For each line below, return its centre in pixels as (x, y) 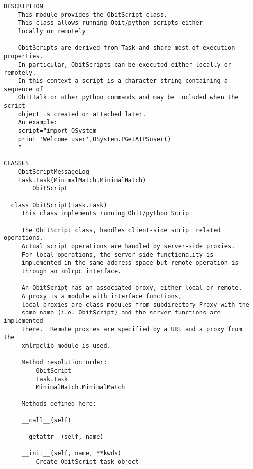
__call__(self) (47, 420)
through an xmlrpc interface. (71, 271)
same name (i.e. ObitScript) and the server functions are (121, 313)
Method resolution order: (64, 362)
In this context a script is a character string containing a (123, 81)
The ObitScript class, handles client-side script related (121, 230)
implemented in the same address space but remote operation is (130, 263)
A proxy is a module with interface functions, (101, 296)
